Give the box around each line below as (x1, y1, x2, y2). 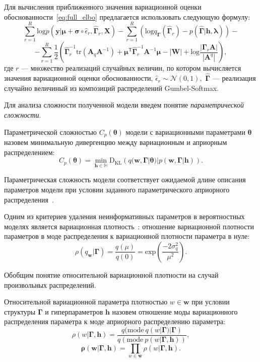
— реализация (212, 73, 256, 83)
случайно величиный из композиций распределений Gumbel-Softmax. (4, 82, 219, 93)
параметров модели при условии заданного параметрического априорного (4, 184, 230, 194)
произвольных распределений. (4, 279, 96, 290)
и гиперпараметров (45, 306, 103, 317)
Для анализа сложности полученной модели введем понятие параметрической (4, 99, 244, 110)
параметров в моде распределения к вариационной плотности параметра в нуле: (4, 231, 249, 241)
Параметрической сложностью (4, 126, 97, 137)
